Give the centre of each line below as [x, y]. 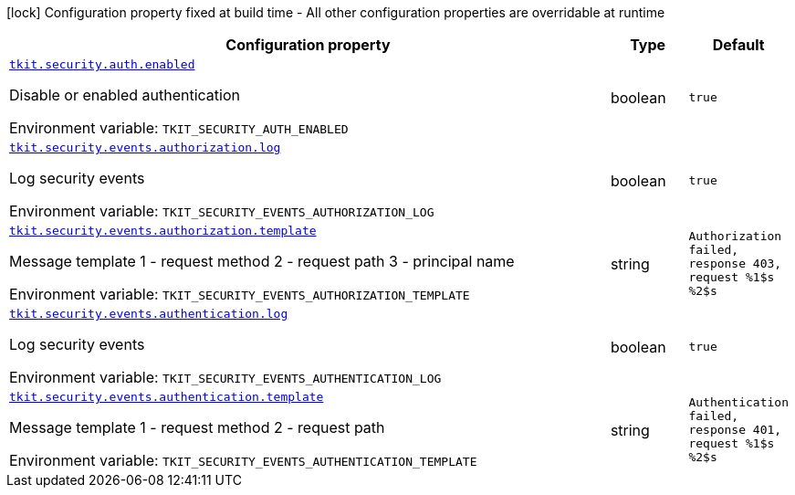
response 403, [735, 263]
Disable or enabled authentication [125, 95]
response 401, [735, 430]
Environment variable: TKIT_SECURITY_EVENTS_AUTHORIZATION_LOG [222, 211]
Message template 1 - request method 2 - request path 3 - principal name [262, 261]
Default [738, 45]
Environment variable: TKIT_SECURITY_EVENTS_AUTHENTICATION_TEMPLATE [243, 460]
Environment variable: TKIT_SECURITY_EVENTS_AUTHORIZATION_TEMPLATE [240, 294]
